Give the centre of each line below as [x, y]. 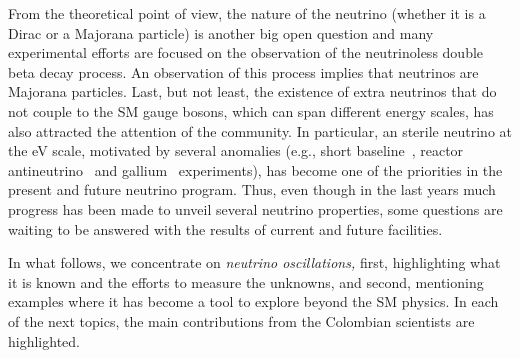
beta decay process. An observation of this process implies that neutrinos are [243, 71]
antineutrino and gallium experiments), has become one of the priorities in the [255, 169]
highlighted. [44, 340]
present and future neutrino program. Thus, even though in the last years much [252, 189]
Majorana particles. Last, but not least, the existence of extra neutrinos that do [252, 91]
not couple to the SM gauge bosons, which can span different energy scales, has [251, 110]
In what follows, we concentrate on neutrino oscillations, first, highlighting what [254, 262]
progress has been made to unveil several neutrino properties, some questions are [255, 208]
